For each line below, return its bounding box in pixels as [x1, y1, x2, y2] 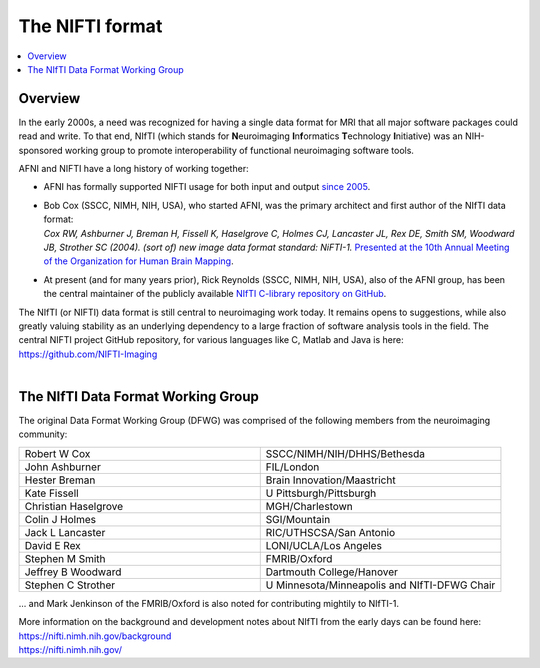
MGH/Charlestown [265, 499, 354, 513]
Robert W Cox [24, 446, 91, 460]
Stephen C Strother [24, 578, 116, 592]
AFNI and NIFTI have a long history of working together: [18, 163, 249, 175]
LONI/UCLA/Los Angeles [265, 538, 382, 552]
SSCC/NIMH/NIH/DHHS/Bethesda [265, 446, 425, 460]
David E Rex [24, 538, 82, 552]
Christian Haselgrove [24, 499, 124, 513]
